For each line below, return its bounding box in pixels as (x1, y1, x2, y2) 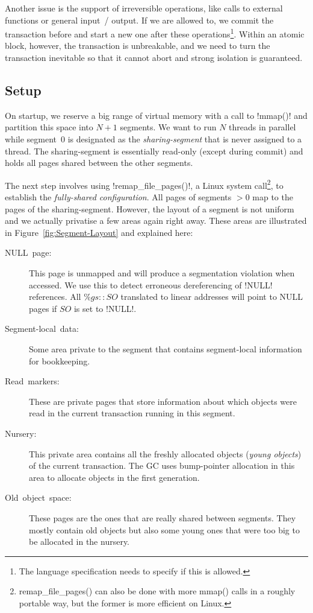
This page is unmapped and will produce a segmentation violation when (29, 267, 295, 279)
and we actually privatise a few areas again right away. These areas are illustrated (5, 214, 307, 227)
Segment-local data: (5, 322, 79, 335)
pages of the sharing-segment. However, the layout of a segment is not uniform (5, 202, 294, 215)
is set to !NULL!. (73, 302, 137, 314)
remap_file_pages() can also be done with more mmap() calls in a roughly (19, 585, 296, 597)
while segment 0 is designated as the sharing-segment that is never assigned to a (5, 133, 302, 145)
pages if (29, 302, 57, 314)
